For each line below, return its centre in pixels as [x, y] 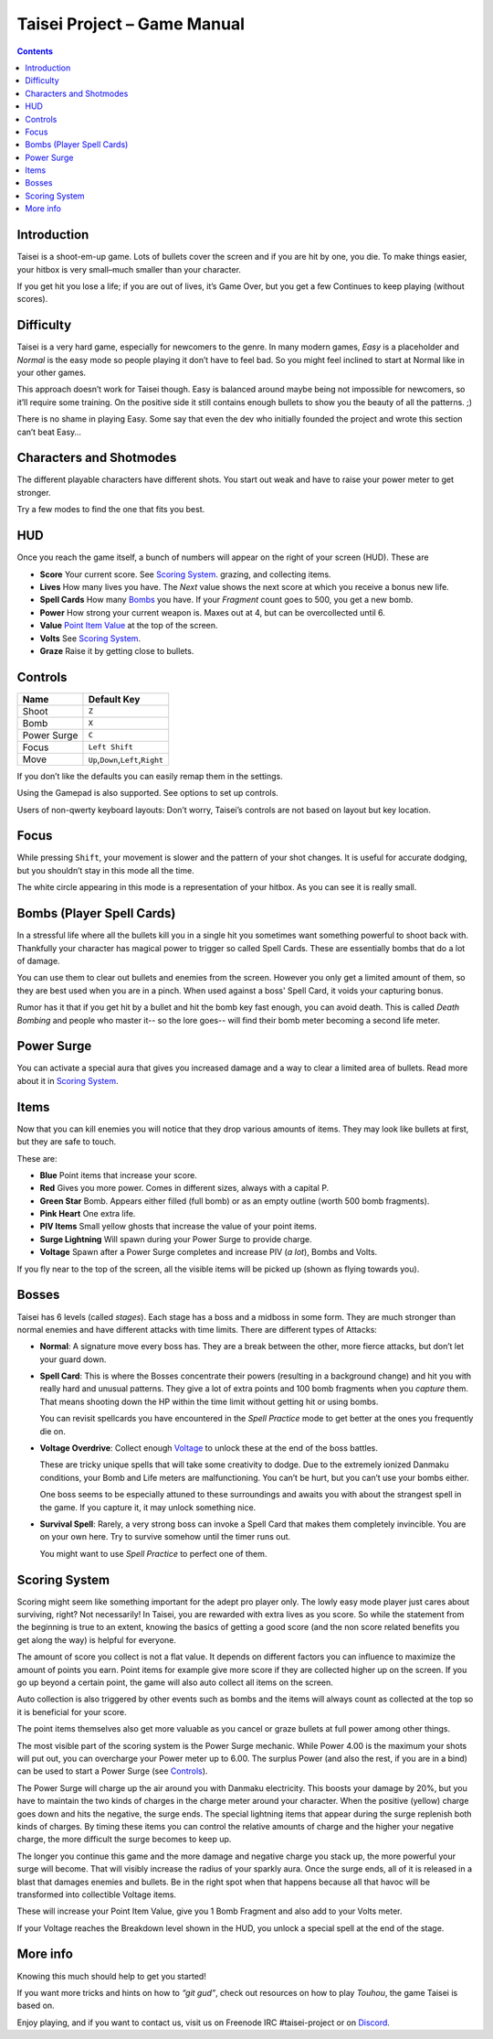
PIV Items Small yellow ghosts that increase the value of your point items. [178, 1227]
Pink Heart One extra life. [88, 1214]
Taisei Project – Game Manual [131, 24]
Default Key [114, 699]
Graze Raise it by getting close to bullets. [117, 650]
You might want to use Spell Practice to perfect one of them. [153, 1553]
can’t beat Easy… [49, 432]
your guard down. [73, 1359]
